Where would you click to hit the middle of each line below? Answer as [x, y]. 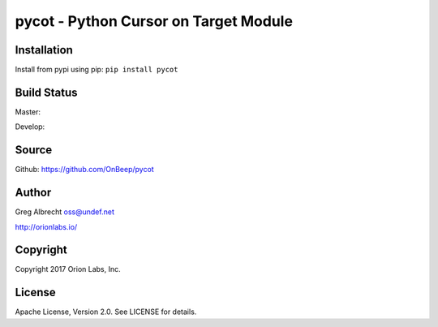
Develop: [30, 127]
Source [34, 150]
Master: [28, 112]
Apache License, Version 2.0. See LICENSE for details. [106, 312]
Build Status [46, 92]
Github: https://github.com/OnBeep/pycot [84, 170]
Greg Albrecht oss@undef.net [65, 212]
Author [33, 193]
